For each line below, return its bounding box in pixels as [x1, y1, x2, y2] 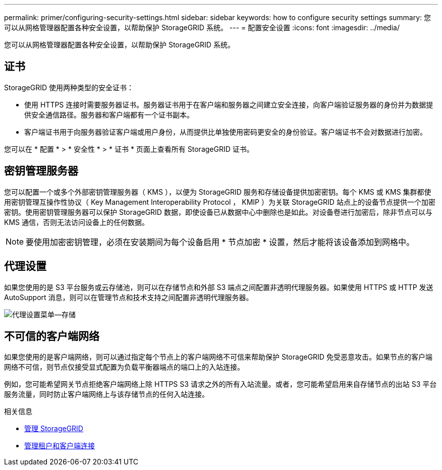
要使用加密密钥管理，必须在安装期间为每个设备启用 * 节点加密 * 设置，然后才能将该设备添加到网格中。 [26, 237, 415, 247]
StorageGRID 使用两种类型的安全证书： [4, 83, 134, 92]
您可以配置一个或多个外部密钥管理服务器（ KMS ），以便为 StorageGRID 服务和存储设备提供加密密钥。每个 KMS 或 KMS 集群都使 [4, 187, 431, 196]
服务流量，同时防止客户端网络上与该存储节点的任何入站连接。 [4, 390, 209, 399]
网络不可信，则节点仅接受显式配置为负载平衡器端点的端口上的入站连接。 [4, 363, 244, 372]
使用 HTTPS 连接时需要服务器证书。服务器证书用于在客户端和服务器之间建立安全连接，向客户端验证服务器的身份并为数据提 [24, 100, 433, 109]
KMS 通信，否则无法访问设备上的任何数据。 [4, 217, 149, 226]
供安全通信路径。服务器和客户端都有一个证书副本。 [24, 110, 194, 119]
